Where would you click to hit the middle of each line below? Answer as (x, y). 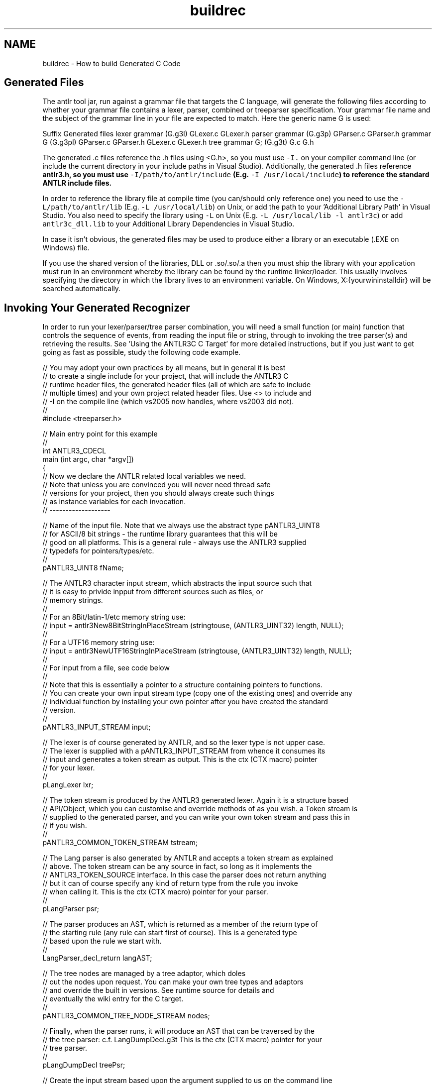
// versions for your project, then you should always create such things (158, 493)
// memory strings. (73, 600)
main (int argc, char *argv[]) (88, 459)
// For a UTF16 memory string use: (99, 643)
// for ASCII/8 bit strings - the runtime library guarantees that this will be (160, 534)
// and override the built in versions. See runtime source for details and (158, 990)
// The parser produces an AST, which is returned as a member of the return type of (180, 924)
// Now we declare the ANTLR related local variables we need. (144, 476)
